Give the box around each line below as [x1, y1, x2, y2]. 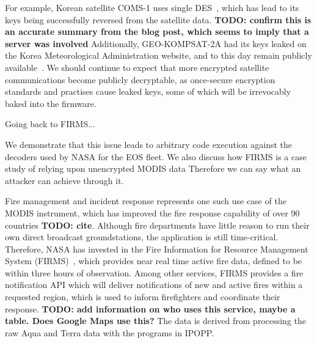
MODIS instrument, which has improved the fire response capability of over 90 [5, 206, 300, 219]
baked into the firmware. [5, 97, 97, 109]
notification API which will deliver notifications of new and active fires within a [5, 278, 303, 291]
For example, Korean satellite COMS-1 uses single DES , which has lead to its [5, 1, 299, 13]
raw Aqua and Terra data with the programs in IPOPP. [5, 326, 214, 339]
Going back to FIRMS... [5, 117, 95, 130]
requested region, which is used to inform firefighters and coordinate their [5, 290, 280, 303]
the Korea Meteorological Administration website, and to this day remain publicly [5, 49, 312, 62]
